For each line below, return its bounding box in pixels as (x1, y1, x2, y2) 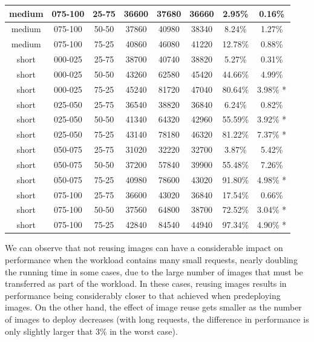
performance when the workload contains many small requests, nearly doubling (5, 253, 298, 266)
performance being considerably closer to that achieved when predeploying (5, 289, 281, 301)
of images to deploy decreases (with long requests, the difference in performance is (5, 312, 309, 325)
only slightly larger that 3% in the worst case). (5, 324, 178, 337)
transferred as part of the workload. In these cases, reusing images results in (5, 277, 287, 290)
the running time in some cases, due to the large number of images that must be (5, 265, 303, 278)
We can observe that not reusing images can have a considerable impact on (5, 241, 283, 254)
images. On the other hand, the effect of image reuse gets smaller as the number (5, 301, 302, 313)
